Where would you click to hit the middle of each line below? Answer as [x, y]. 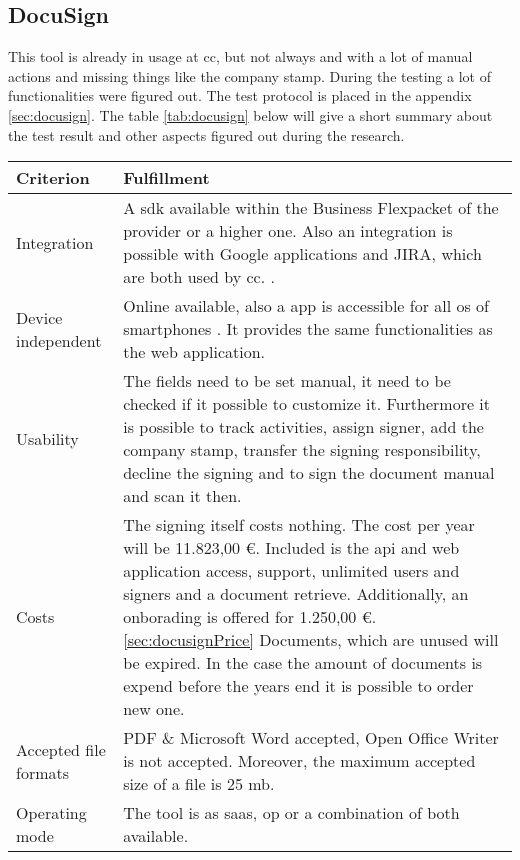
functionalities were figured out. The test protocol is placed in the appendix [240, 95]
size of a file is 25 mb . [199, 784]
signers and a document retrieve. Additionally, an [296, 594]
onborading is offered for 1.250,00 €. [250, 617]
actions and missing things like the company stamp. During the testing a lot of [249, 75]
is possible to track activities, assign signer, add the [303, 427]
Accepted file [61, 749]
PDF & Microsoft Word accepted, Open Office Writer [311, 738]
